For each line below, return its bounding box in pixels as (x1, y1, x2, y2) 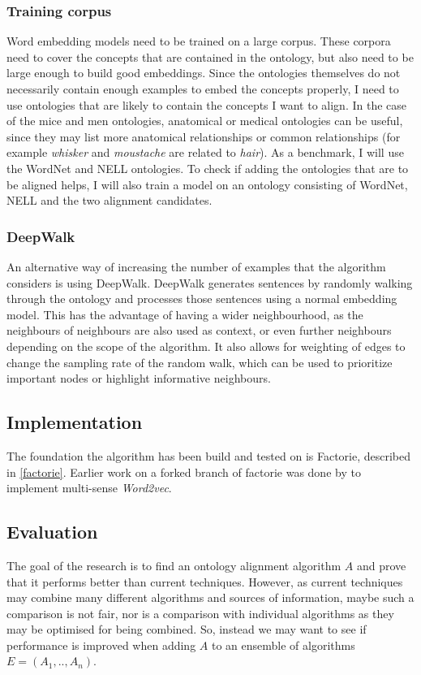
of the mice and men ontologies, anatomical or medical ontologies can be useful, (6, 112, 403, 129)
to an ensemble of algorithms (211, 636, 355, 653)
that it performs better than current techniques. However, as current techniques (6, 573, 403, 590)
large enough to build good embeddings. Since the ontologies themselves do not (6, 64, 401, 81)
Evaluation (6, 519, 98, 544)
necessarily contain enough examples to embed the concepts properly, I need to (6, 80, 399, 97)
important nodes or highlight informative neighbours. (6, 370, 271, 387)
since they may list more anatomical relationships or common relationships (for (6, 128, 401, 145)
